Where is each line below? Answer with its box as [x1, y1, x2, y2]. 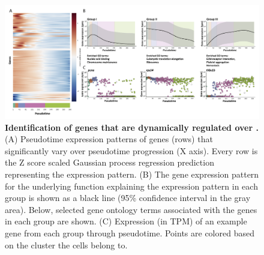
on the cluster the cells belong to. [5, 238, 128, 251]
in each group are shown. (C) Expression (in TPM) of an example [5, 215, 247, 227]
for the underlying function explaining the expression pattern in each [5, 179, 258, 192]
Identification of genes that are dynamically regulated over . [5, 121, 259, 133]
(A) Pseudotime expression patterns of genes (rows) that [5, 133, 213, 145]
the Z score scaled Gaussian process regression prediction [5, 156, 214, 169]
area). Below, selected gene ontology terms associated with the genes [5, 203, 257, 215]
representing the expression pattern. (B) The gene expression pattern [5, 168, 259, 181]
